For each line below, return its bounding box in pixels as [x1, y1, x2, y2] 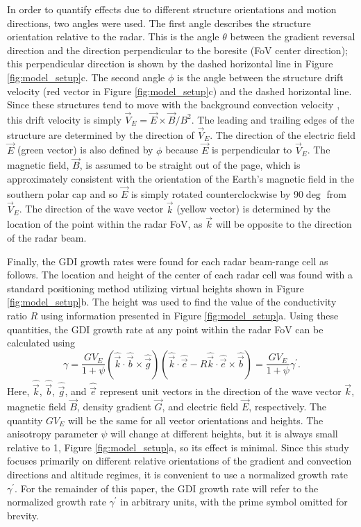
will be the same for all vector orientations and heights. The [67, 412, 324, 427]
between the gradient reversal [230, 29, 355, 44]
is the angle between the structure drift [176, 69, 344, 84]
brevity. [7, 508, 39, 522]
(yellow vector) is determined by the [176, 201, 330, 216]
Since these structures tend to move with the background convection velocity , [7, 97, 340, 112]
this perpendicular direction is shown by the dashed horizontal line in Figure [7, 56, 333, 71]
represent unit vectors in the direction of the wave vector [99, 384, 342, 399]
